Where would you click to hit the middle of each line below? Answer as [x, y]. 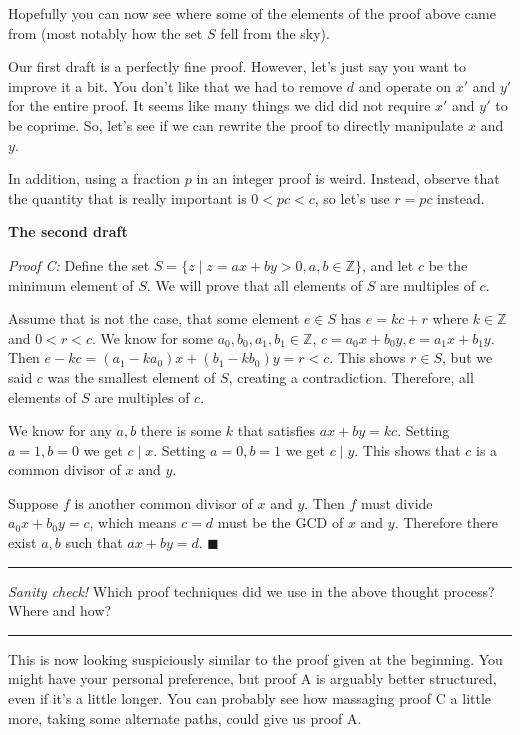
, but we [467, 357]
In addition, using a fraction [94, 178]
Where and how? [60, 610]
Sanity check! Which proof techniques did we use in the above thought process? [251, 590]
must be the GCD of [280, 522]
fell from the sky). [275, 32]
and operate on [404, 85]
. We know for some [152, 337]
